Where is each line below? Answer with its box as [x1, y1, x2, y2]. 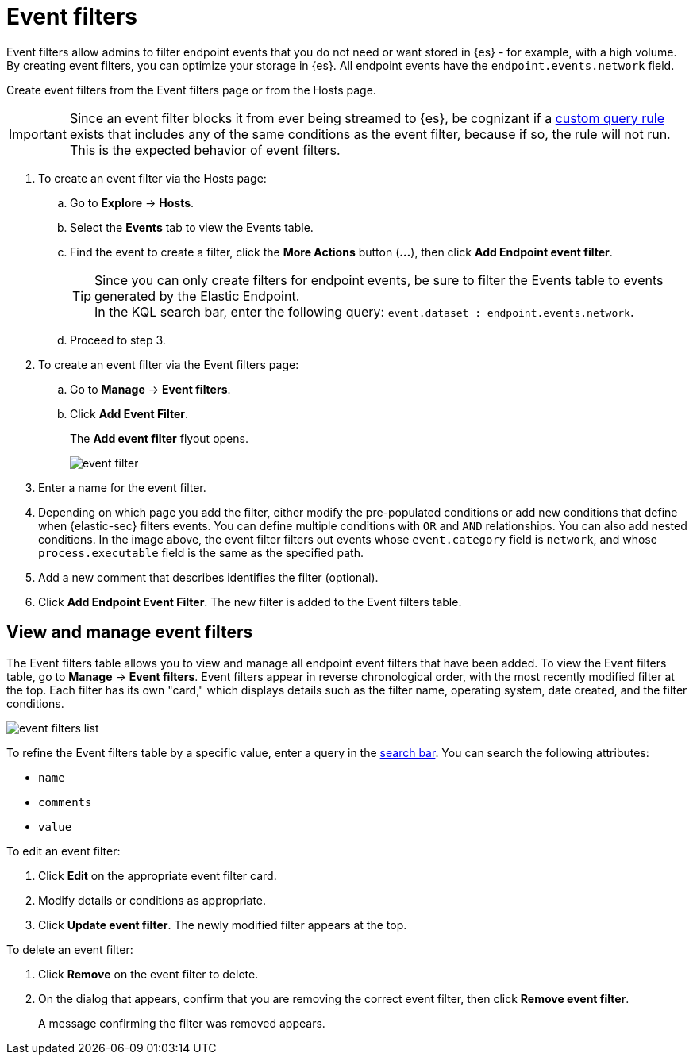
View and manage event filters [6, 622, 253, 643]
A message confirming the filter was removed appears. [38, 1016, 325, 1030]
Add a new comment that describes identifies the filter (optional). [38, 570, 379, 584]
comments [38, 795, 92, 809]
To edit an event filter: [6, 844, 121, 858]
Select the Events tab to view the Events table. [70, 220, 314, 234]
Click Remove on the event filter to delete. [38, 967, 259, 981]
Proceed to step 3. [70, 333, 166, 347]
